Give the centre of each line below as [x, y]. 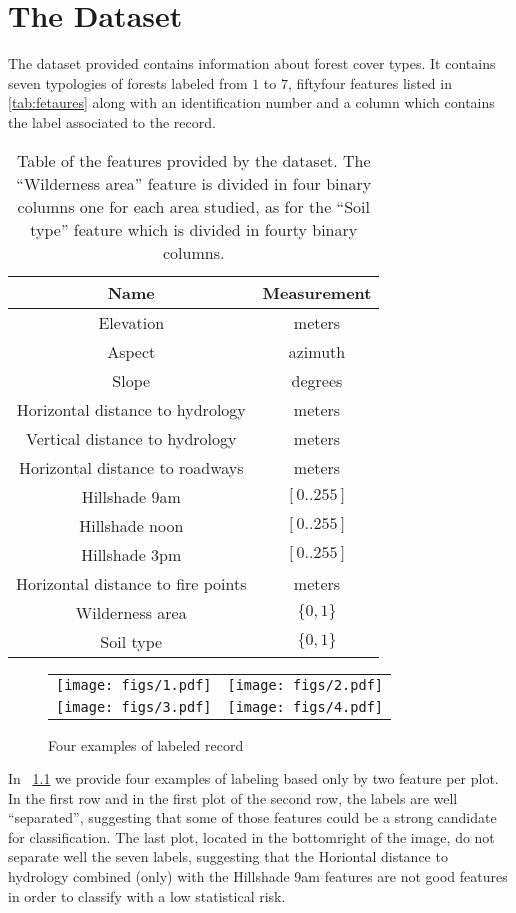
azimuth [317, 351]
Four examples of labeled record [146, 744]
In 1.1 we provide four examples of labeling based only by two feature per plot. [253, 778]
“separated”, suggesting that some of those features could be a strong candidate [252, 817]
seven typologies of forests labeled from [128, 82]
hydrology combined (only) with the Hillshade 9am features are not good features [258, 876]
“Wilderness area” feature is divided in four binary [194, 183]
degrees [317, 380]
